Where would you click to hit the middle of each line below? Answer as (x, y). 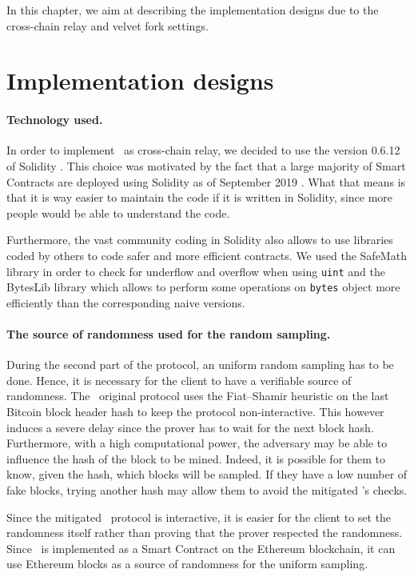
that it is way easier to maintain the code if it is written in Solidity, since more (200, 197)
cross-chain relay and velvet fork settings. (107, 25)
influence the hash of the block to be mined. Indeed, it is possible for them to (196, 458)
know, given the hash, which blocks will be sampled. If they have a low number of (207, 474)
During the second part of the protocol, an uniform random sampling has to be (200, 365)
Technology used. (55, 120)
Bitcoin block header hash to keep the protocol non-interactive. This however (195, 411)
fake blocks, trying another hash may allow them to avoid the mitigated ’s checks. (207, 489)
